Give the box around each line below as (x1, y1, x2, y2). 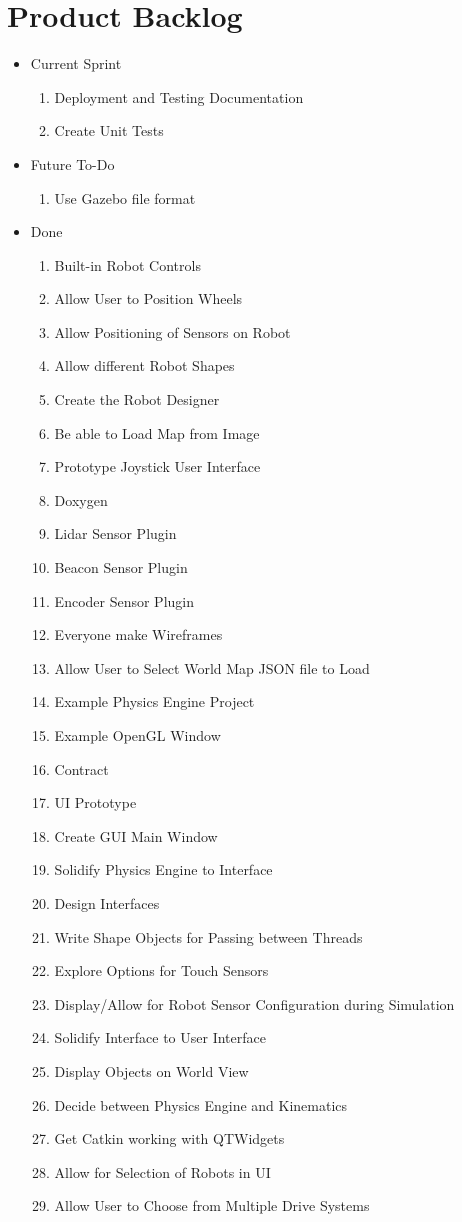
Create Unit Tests (54, 120, 164, 141)
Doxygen (54, 489, 108, 510)
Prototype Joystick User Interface (54, 456, 261, 477)
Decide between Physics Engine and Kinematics (54, 1094, 348, 1115)
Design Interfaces (54, 892, 160, 913)
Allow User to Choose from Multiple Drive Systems (54, 1195, 370, 1216)
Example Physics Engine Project (54, 691, 255, 712)
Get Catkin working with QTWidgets (54, 1128, 285, 1149)
